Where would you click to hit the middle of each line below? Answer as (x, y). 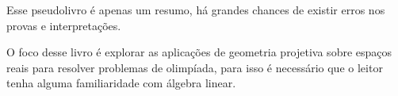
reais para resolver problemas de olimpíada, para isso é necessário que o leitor (195, 67)
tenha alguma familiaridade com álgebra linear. (121, 83)
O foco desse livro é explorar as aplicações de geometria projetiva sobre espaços (199, 52)
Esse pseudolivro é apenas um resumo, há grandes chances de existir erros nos (196, 10)
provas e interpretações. (64, 25)
